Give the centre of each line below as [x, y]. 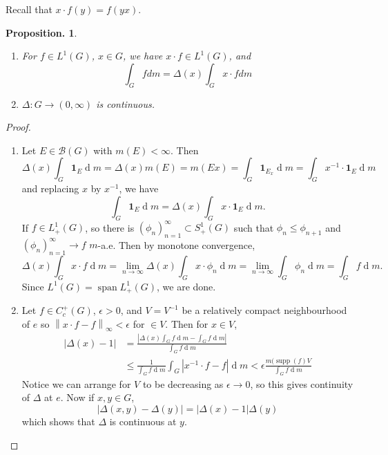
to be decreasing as [183, 383]
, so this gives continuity [302, 383]
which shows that [58, 421]
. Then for [187, 323]
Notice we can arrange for [76, 383]
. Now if [77, 397]
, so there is [110, 227]
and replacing [50, 188]
